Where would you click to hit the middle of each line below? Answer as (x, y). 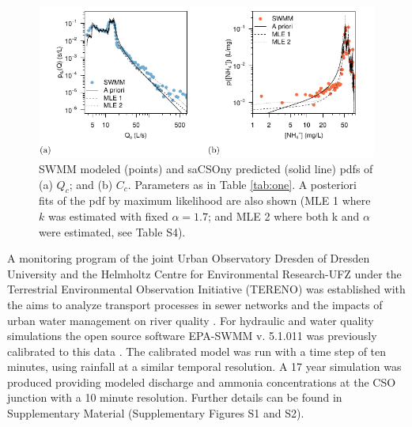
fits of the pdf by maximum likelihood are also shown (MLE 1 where (205, 200)
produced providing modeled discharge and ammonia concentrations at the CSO (202, 382)
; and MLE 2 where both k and (283, 215)
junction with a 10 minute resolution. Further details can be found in (175, 397)
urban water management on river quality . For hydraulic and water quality (191, 320)
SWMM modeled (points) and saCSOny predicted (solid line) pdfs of (206, 168)
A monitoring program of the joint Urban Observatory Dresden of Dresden (189, 258)
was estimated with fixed (108, 215)
